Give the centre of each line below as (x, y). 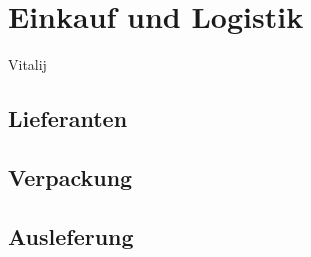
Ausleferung (71, 235)
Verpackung (70, 176)
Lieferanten (68, 118)
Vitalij (27, 64)
